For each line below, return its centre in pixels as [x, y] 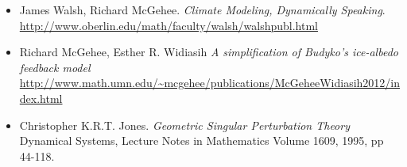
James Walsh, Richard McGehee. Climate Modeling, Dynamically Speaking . [202, 9]
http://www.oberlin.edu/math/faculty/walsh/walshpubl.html [169, 25]
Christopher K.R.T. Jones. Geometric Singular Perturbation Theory [184, 125]
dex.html [41, 98]
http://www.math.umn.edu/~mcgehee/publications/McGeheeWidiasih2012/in [210, 83]
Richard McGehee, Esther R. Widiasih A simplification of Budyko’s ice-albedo [209, 52]
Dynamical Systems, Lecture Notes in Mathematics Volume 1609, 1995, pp [202, 140]
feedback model [55, 67]
